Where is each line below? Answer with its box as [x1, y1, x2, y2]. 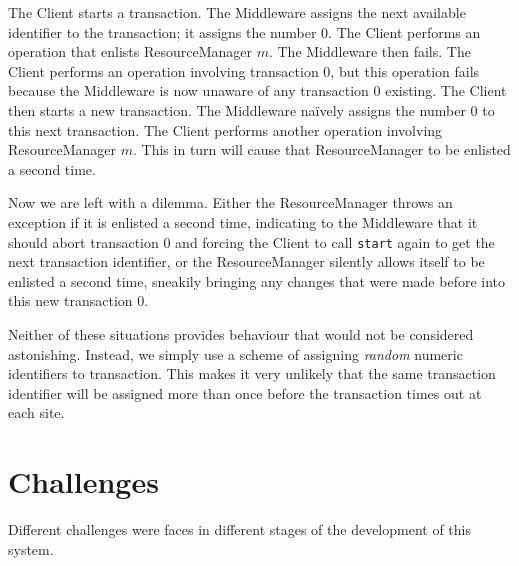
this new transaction [8, 290, 133, 311]
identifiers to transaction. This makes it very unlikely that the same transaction [8, 363, 496, 384]
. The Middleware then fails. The [268, 41, 471, 62]
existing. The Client [385, 80, 507, 101]
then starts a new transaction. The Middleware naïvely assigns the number [8, 99, 466, 120]
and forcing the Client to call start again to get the [175, 231, 495, 252]
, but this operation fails [330, 60, 480, 81]
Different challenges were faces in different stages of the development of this [8, 519, 472, 540]
